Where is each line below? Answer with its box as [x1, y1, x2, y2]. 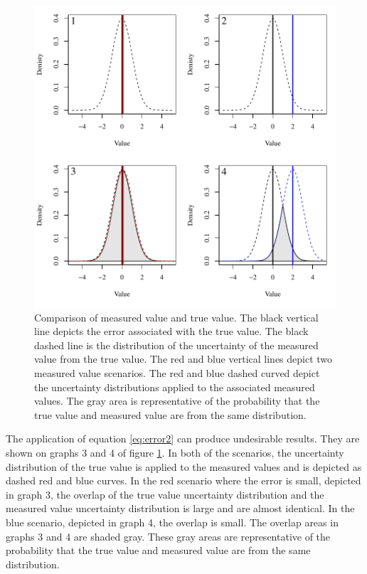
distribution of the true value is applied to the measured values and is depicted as [6, 459, 362, 474]
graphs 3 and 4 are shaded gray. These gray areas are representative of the [6, 528, 331, 543]
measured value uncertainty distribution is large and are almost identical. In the [6, 501, 355, 516]
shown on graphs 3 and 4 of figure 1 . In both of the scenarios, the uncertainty [6, 445, 344, 459]
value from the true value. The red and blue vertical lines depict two [34, 351, 333, 366]
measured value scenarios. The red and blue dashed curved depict [34, 365, 320, 380]
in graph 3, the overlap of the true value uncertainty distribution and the [6, 487, 324, 501]
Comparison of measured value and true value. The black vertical [34, 309, 319, 324]
